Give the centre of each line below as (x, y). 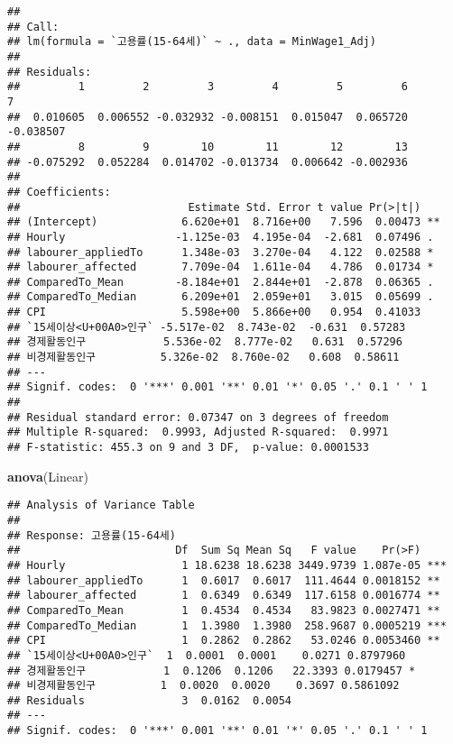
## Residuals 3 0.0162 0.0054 (149, 700)
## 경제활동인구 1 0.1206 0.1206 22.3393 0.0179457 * (212, 671)
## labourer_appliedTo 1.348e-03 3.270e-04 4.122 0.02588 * (221, 252)
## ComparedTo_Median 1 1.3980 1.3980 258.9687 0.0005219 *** (227, 625)
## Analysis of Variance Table (101, 505)
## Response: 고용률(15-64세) (92, 535)
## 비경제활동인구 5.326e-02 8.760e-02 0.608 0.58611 (203, 358)
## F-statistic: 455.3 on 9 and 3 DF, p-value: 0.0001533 (188, 448)
